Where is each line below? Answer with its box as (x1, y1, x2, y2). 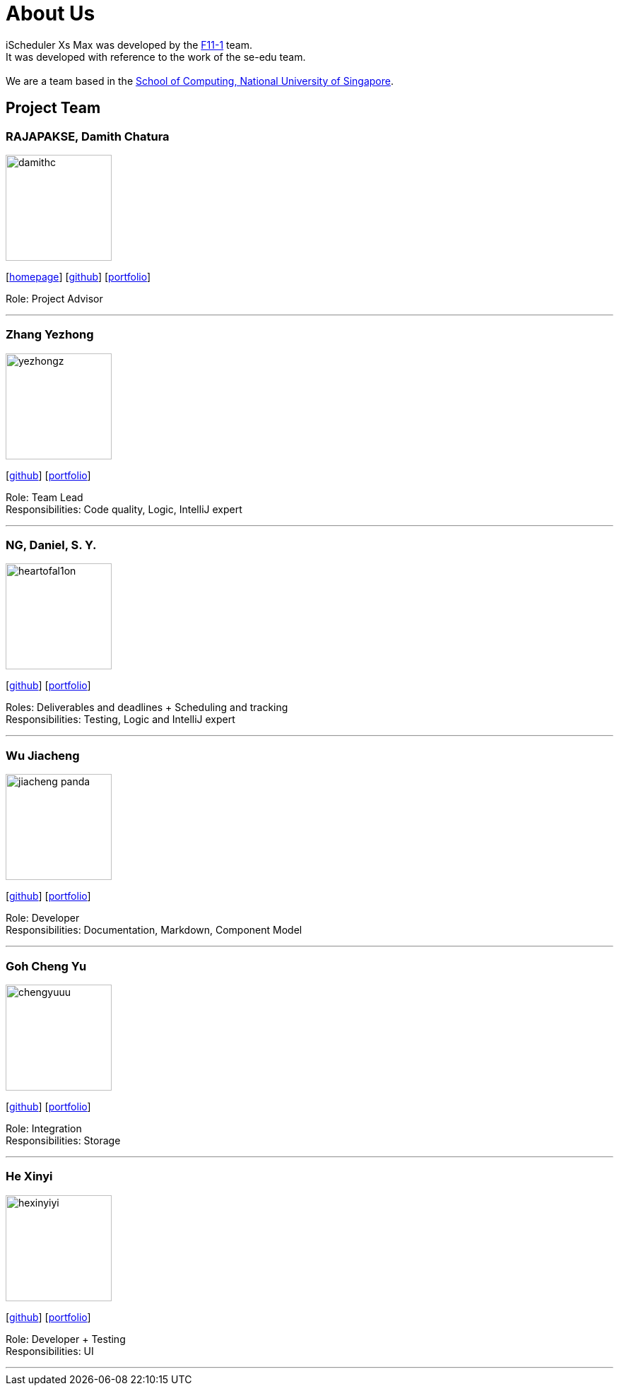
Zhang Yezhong (6, 327, 94, 342)
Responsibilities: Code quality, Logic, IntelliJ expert (6, 503, 242, 515)
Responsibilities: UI (6, 1344, 94, 1357)
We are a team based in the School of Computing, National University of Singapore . (6, 74, 394, 87)
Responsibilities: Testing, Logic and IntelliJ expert (6, 713, 235, 726)
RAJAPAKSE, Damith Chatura (6, 129, 170, 143)
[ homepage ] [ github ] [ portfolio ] (6, 270, 151, 283)
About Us (6, 1, 95, 25)
